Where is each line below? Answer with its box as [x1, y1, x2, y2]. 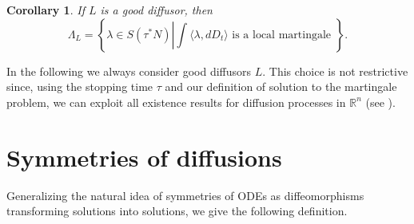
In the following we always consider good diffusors [6, 62, 252, 79]
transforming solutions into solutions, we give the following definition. [6, 202, 348, 219]
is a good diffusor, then [100, 2, 213, 18]
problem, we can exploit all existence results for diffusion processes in [6, 93, 346, 110]
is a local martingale [232, 29, 332, 41]
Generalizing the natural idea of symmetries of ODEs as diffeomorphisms [6, 187, 364, 203]
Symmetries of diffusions [6, 140, 282, 173]
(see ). [365, 93, 396, 110]
